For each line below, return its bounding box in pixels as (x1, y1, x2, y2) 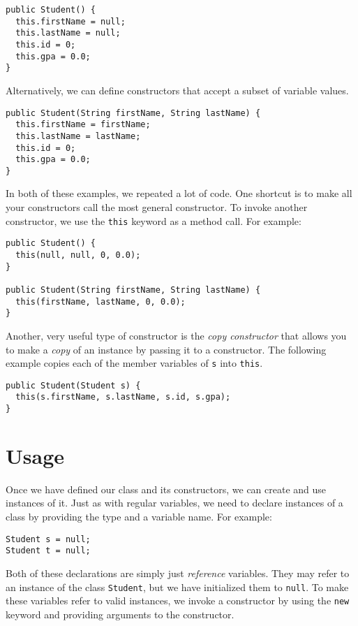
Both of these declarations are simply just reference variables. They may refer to (6, 565, 350, 580)
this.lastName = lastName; (15, 131, 141, 141)
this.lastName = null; (15, 28, 121, 38)
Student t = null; (6, 546, 91, 556)
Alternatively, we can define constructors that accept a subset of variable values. (6, 82, 349, 97)
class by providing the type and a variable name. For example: (6, 509, 272, 524)
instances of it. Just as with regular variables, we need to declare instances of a (6, 495, 343, 510)
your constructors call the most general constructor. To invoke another (6, 200, 308, 214)
